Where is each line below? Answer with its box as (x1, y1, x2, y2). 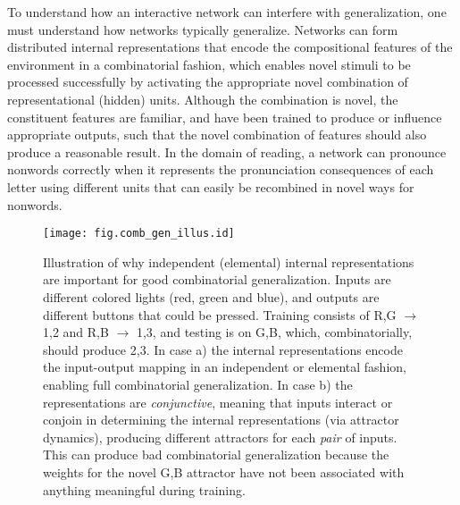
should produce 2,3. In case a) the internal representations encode (43, 340, 403, 358)
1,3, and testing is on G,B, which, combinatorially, (136, 323, 413, 341)
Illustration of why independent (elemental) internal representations (43, 252, 414, 271)
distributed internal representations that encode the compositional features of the (7, 38, 453, 56)
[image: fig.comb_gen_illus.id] (43, 227, 235, 240)
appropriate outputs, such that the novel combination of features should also (7, 125, 427, 144)
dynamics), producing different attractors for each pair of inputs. (43, 427, 397, 446)
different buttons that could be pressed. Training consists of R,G (43, 305, 397, 324)
